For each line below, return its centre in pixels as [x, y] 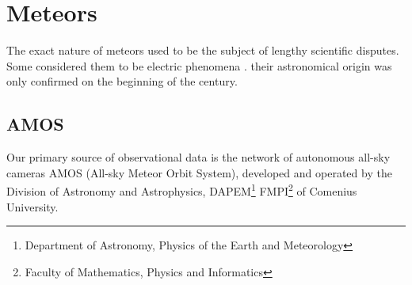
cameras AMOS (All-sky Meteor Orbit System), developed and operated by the [199, 172]
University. [32, 206]
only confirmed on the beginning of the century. [122, 81]
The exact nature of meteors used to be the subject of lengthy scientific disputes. [203, 50]
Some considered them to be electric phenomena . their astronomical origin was [199, 65]
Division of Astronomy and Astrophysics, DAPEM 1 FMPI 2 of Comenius [182, 190]
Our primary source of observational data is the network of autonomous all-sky [198, 157]
